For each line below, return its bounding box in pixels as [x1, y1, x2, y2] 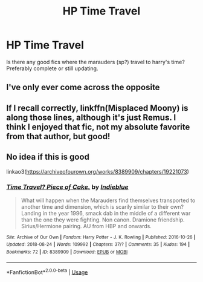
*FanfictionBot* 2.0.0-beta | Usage [6, 267, 88, 276]
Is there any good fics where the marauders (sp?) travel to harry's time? [6, 58, 185, 65]
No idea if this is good [6, 152, 89, 162]
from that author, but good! [6, 131, 111, 142]
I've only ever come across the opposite [6, 82, 160, 93]
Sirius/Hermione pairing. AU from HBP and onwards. [21, 222, 152, 229]
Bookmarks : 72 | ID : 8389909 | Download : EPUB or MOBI [6, 249, 128, 255]
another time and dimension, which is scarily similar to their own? [21, 203, 184, 210]
